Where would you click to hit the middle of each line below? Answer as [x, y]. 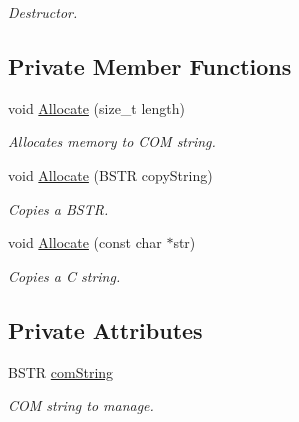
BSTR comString [61, 371]
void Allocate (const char [85, 242]
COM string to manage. [81, 405]
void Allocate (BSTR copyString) [110, 174]
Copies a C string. [64, 275]
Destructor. [43, 12]
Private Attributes [105, 329]
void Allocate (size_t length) [97, 107]
